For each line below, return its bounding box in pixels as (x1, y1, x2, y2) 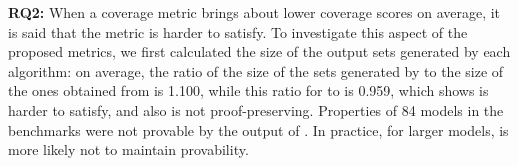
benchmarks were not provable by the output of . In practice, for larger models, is (8, 119, 509, 140)
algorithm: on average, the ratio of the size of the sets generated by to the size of (8, 60, 504, 81)
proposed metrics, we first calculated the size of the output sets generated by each (8, 41, 511, 62)
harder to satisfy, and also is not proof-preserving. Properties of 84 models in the (8, 99, 504, 120)
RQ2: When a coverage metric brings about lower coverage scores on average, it (8, 2, 501, 22)
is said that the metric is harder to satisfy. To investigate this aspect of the (8, 21, 468, 42)
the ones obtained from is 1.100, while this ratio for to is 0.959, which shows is (8, 80, 489, 101)
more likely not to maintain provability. (8, 139, 249, 160)
